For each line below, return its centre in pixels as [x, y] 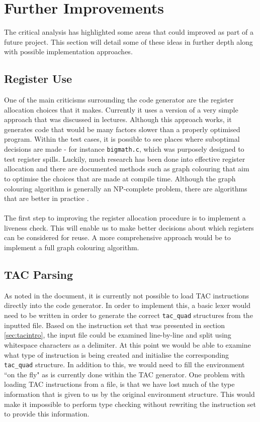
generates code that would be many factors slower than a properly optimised [122, 129]
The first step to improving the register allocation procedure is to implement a [125, 218]
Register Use [38, 79]
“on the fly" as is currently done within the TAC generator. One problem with [124, 374]
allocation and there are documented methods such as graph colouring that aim [127, 169]
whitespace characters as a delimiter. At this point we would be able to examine [127, 344]
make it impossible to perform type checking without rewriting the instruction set [130, 404]
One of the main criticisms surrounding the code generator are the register [119, 100]
